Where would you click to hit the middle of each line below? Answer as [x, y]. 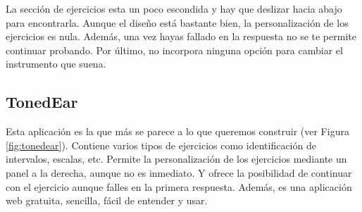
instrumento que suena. [56, 64]
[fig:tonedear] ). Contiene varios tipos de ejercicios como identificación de [161, 145]
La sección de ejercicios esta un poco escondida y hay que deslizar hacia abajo [174, 8]
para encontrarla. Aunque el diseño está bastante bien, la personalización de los [177, 22]
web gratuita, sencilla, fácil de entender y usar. [107, 200]
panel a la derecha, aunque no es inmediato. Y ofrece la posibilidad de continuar [179, 172]
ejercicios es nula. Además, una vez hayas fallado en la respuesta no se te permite [181, 36]
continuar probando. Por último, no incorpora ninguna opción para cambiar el [174, 50]
